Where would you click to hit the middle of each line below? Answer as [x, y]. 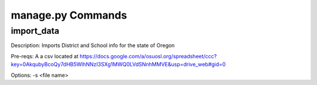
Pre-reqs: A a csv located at [45, 56]
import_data [35, 31]
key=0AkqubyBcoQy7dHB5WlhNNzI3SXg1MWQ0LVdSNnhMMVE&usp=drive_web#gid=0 [118, 65]
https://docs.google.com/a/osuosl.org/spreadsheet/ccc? [148, 56]
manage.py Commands [69, 15]
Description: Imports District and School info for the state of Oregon [93, 45]
